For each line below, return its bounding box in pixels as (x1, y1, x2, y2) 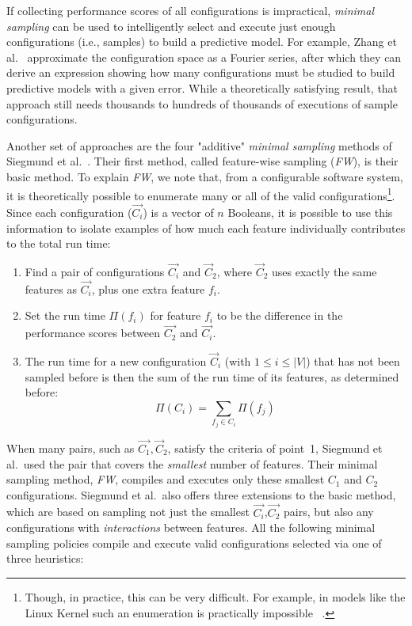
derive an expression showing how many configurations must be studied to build (6, 64, 395, 81)
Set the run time (25, 307, 105, 324)
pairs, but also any (283, 503, 374, 520)
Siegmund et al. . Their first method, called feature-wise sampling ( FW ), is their (6, 153, 399, 169)
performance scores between (25, 324, 160, 341)
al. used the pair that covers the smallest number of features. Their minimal (6, 455, 378, 472)
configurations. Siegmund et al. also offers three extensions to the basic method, (6, 486, 396, 503)
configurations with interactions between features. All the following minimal (6, 519, 376, 536)
